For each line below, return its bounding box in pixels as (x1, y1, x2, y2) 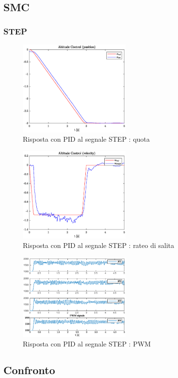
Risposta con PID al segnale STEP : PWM (23, 339, 151, 349)
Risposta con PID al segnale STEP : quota (23, 134, 150, 144)
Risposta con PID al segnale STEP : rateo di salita (23, 240, 175, 250)
